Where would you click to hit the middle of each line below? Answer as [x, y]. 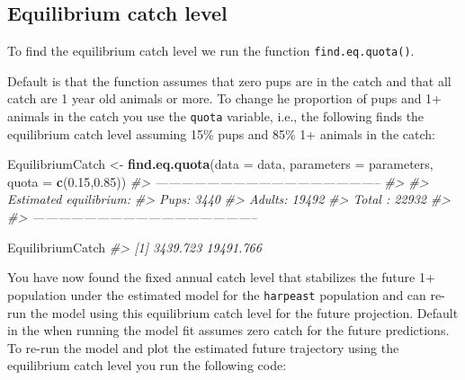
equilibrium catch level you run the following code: [147, 365]
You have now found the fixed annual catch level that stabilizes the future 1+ [221, 277]
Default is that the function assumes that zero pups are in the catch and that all [229, 80]
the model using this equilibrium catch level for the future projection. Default [244, 312]
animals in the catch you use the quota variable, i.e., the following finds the [216, 116]
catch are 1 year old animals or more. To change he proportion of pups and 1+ [224, 98]
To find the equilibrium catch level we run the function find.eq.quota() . [211, 51]
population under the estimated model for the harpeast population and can [217, 294]
